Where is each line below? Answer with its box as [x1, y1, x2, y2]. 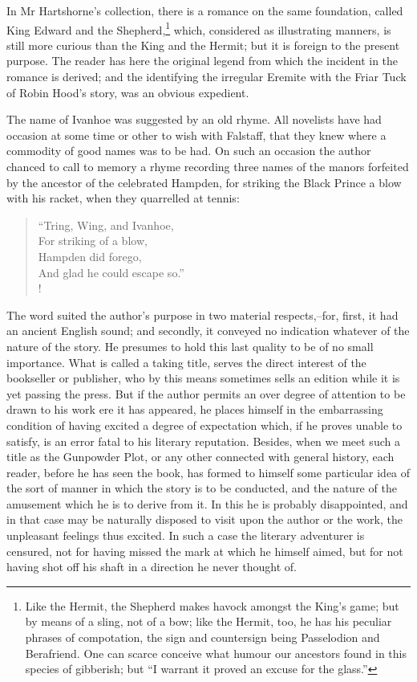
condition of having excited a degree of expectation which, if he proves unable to [6, 416, 403, 433]
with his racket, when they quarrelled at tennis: [6, 190, 240, 206]
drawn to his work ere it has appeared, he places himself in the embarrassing [6, 401, 383, 418]
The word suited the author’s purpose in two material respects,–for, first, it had [6, 306, 399, 323]
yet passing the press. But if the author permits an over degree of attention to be [6, 385, 406, 402]
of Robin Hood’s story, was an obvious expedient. [6, 84, 249, 100]
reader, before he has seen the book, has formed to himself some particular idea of [6, 464, 411, 480]
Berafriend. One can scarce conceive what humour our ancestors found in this [25, 644, 407, 661]
